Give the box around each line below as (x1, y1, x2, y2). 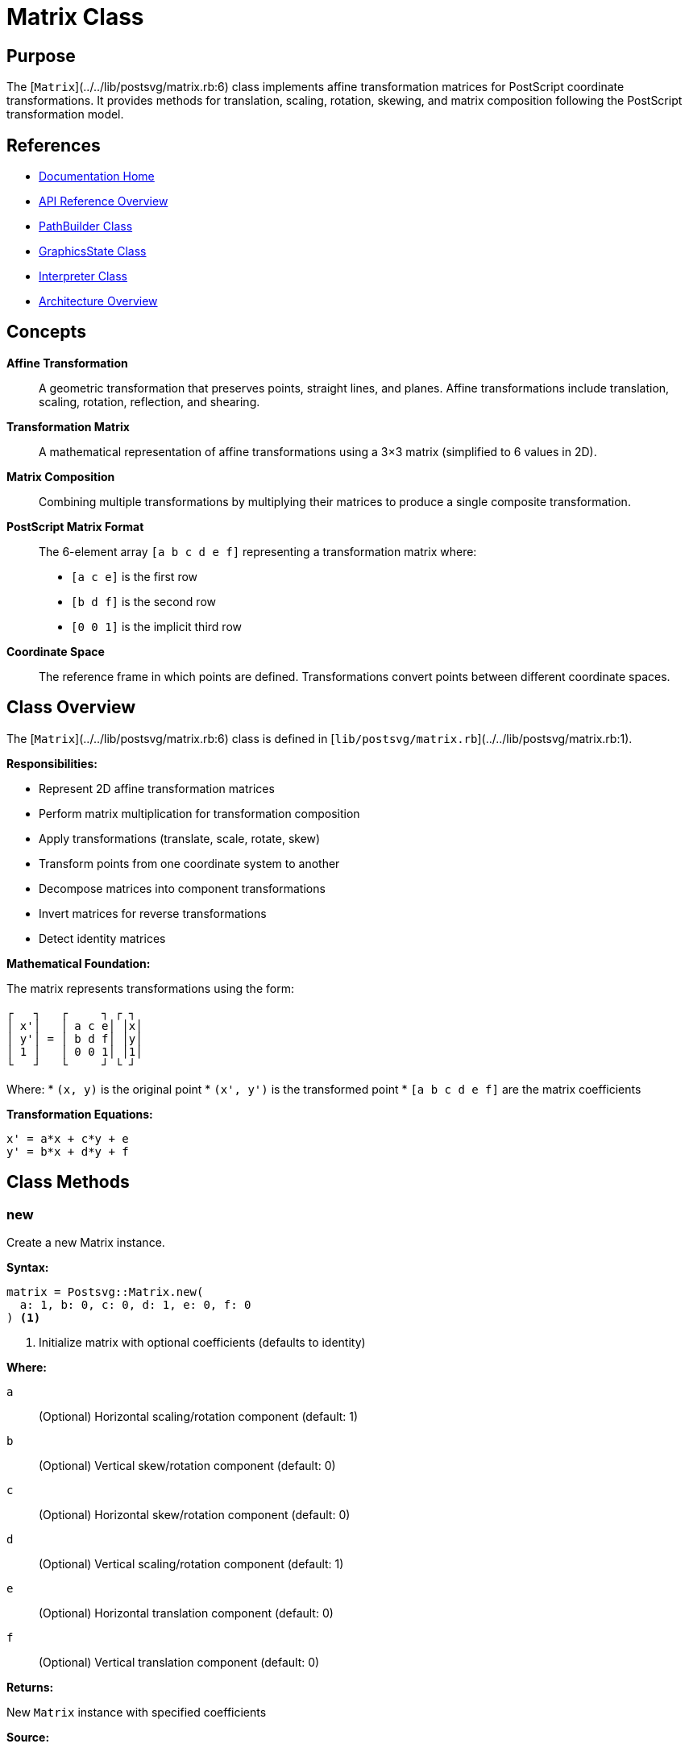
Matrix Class (6, 3, 144, 31)
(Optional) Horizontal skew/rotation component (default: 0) (39, 1507, 351, 1522)
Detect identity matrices (39, 931, 166, 945)
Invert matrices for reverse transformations (39, 906, 267, 920)
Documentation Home (39, 169, 155, 184)
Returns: (6, 1679, 54, 1694)
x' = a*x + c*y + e (6, 1131, 129, 1145)
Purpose (6, 45, 76, 66)
